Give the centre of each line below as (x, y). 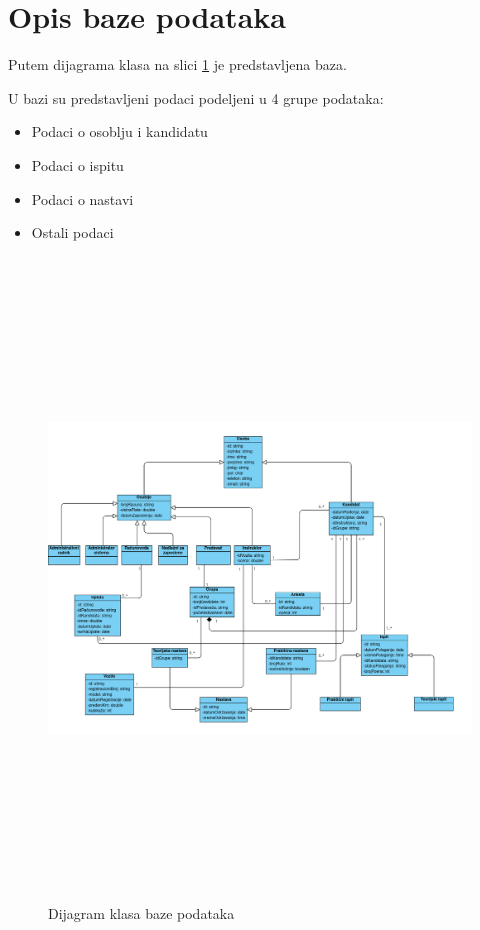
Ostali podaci (72, 232)
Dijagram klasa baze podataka (141, 912)
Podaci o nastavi (82, 198)
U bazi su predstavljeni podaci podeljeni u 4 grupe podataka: (196, 97)
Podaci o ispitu (77, 164)
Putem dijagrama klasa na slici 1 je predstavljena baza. (177, 64)
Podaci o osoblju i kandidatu (119, 131)
